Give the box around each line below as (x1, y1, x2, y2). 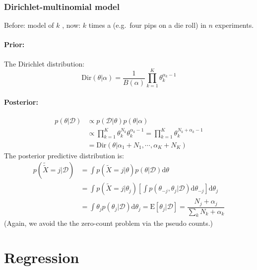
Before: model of (4, 20, 54, 30)
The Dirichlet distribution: (4, 58, 85, 68)
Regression (4, 247, 79, 268)
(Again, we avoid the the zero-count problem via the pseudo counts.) (4, 218, 213, 228)
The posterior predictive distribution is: (4, 150, 124, 160)
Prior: (4, 39, 25, 50)
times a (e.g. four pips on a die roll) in (88, 20, 206, 30)
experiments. (215, 20, 254, 30)
